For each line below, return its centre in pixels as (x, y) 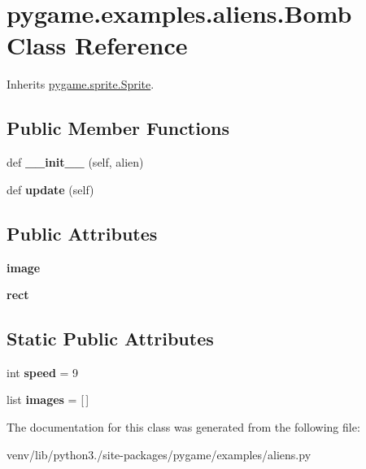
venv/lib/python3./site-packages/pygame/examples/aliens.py (159, 454)
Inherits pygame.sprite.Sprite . (81, 84)
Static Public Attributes (110, 339)
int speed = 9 (43, 372)
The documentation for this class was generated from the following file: (183, 427)
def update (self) (50, 189)
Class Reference (97, 45)
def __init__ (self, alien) (75, 162)
